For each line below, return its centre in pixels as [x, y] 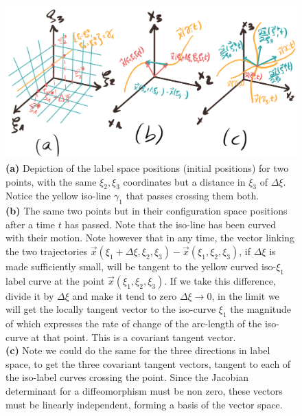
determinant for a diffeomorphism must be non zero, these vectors [144, 391]
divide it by [30, 295]
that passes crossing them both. [193, 196]
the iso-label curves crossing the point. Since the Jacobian [127, 377]
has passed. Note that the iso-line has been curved [170, 224]
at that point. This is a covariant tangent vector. [133, 337]
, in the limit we [245, 295]
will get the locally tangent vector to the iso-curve [111, 309]
